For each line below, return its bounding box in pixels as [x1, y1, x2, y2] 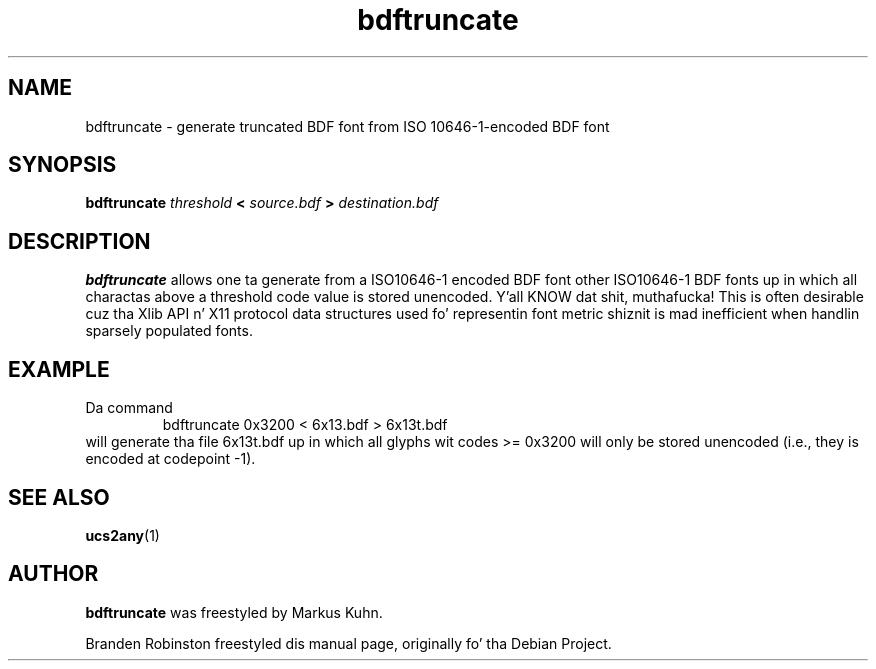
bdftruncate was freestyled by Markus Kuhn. [85, 603, 383, 621]
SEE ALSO [8, 484, 110, 510]
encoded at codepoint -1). [85, 450, 256, 468]
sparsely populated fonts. [85, 322, 253, 340]
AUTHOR [8, 561, 99, 587]
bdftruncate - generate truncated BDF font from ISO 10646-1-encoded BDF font [85, 117, 610, 135]
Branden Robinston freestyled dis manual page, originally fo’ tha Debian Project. [85, 634, 612, 652]
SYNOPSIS [8, 152, 117, 178]
